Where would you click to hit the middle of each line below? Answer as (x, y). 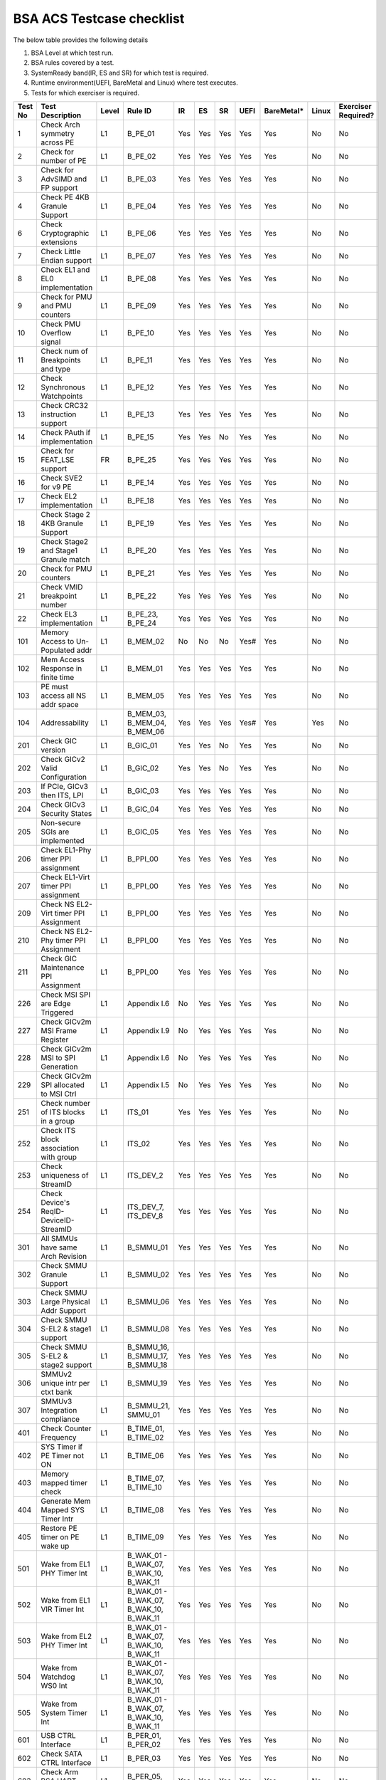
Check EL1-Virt (65, 877)
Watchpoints (61, 396)
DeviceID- (57, 1220)
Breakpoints (60, 360)
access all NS (63, 696)
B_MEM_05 (146, 696)
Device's (55, 1202)
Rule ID (139, 110)
